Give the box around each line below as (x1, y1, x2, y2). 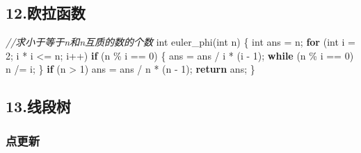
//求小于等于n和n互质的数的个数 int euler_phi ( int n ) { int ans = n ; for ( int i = (6, 35, 355, 49)
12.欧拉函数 (6, 2, 86, 24)
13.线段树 (6, 96, 71, 117)
